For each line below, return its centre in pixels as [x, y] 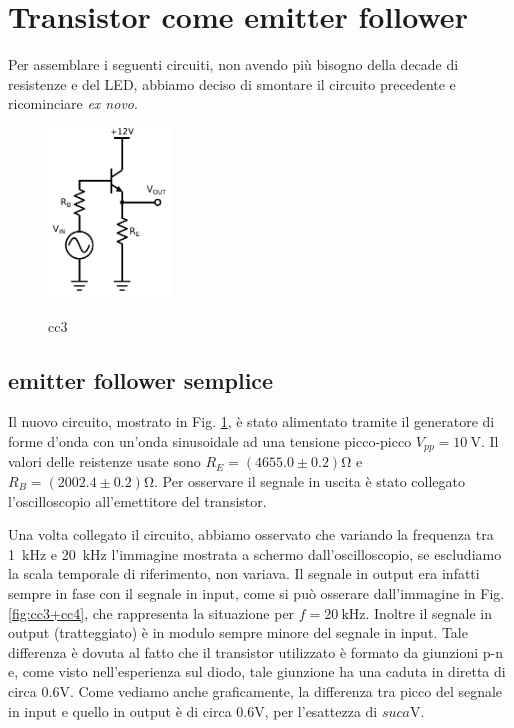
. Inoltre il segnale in [429, 612]
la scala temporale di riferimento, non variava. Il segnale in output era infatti [244, 573]
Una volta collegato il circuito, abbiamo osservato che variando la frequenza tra [251, 534]
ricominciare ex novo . [73, 103]
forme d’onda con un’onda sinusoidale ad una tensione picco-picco [210, 440]
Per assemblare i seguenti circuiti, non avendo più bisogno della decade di [233, 64]
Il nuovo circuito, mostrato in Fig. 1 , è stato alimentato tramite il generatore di [251, 421]
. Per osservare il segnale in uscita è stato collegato [309, 481]
